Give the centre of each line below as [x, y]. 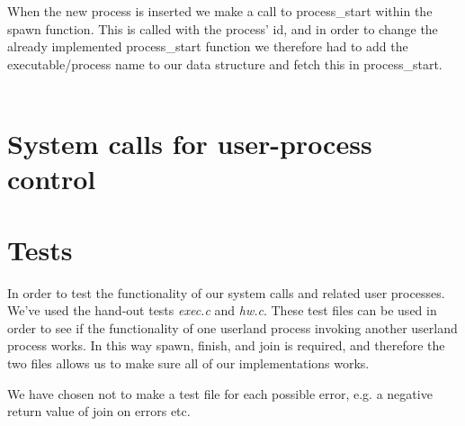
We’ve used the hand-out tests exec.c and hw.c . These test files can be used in [222, 310]
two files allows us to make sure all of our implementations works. [188, 363]
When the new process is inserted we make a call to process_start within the [220, 11]
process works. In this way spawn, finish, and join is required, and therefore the [226, 345]
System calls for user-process [190, 144]
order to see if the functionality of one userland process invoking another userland [232, 327]
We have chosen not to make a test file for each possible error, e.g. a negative [220, 393]
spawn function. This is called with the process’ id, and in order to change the [223, 28]
